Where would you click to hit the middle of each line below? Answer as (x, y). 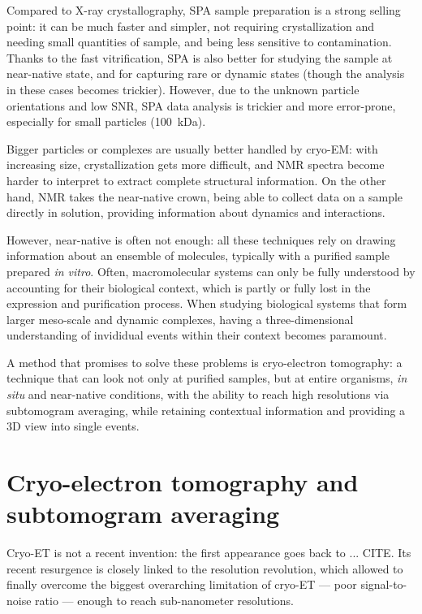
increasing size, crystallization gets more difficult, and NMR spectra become (196, 164)
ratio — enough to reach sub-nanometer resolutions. (164, 600)
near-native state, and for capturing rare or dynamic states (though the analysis (206, 74)
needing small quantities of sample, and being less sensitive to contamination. (199, 42)
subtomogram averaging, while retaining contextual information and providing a (206, 410)
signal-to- (384, 584)
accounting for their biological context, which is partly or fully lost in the (189, 287)
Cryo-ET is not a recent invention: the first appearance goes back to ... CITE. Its (209, 553)
